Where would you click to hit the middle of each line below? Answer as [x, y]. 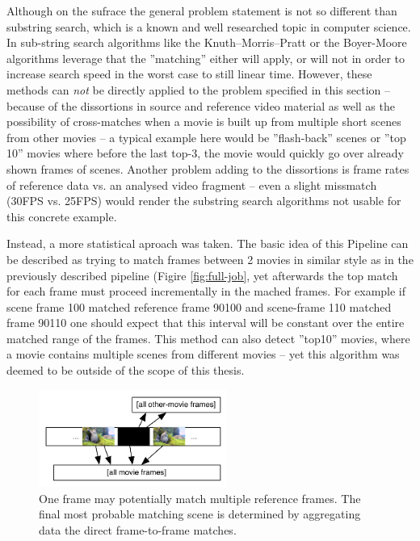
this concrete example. [62, 216]
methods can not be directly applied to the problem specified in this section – [199, 89]
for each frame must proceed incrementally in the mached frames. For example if [206, 291]
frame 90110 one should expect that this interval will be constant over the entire [206, 323]
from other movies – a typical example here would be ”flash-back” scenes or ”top [206, 137]
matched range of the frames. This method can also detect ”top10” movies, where [208, 338]
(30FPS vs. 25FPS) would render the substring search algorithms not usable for [204, 201]
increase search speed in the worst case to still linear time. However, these [189, 74]
